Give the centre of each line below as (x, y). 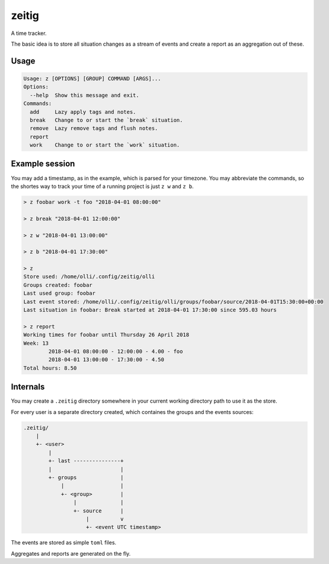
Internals (28, 387)
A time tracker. (29, 33)
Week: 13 (36, 343)
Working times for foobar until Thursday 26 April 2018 (106, 335)
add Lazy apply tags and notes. (83, 112)
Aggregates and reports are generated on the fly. (71, 553)
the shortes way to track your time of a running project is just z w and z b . (102, 186)
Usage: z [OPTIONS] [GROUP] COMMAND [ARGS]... (92, 78)
